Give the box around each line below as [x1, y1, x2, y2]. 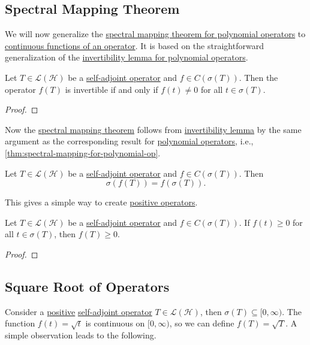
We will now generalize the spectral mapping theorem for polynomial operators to [5, 28, 306, 40]
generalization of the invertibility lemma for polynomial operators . [5, 51, 248, 63]
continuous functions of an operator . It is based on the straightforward [5, 39, 264, 52]
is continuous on [85, 317, 145, 329]
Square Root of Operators [5, 277, 170, 295]
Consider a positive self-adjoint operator [5, 305, 152, 317]
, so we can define [169, 317, 234, 329]
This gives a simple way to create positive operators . [5, 196, 198, 208]
